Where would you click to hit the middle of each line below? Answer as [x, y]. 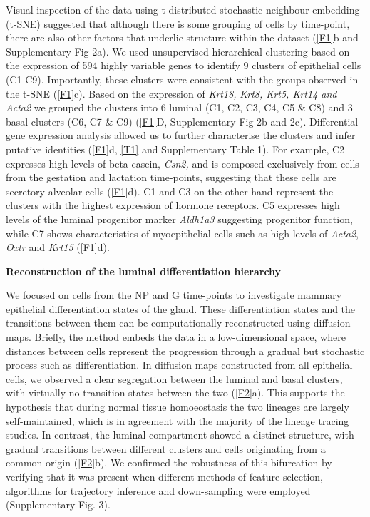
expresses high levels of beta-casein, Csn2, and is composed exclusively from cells [183, 163]
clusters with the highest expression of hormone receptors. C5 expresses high [173, 205]
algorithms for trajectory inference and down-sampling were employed [158, 490]
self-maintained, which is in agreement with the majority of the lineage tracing [178, 420]
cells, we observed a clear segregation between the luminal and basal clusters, [174, 378]
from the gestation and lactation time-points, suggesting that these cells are [171, 177]
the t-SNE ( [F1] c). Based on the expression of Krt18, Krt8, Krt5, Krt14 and [171, 93]
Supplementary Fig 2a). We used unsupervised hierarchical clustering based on [178, 51]
